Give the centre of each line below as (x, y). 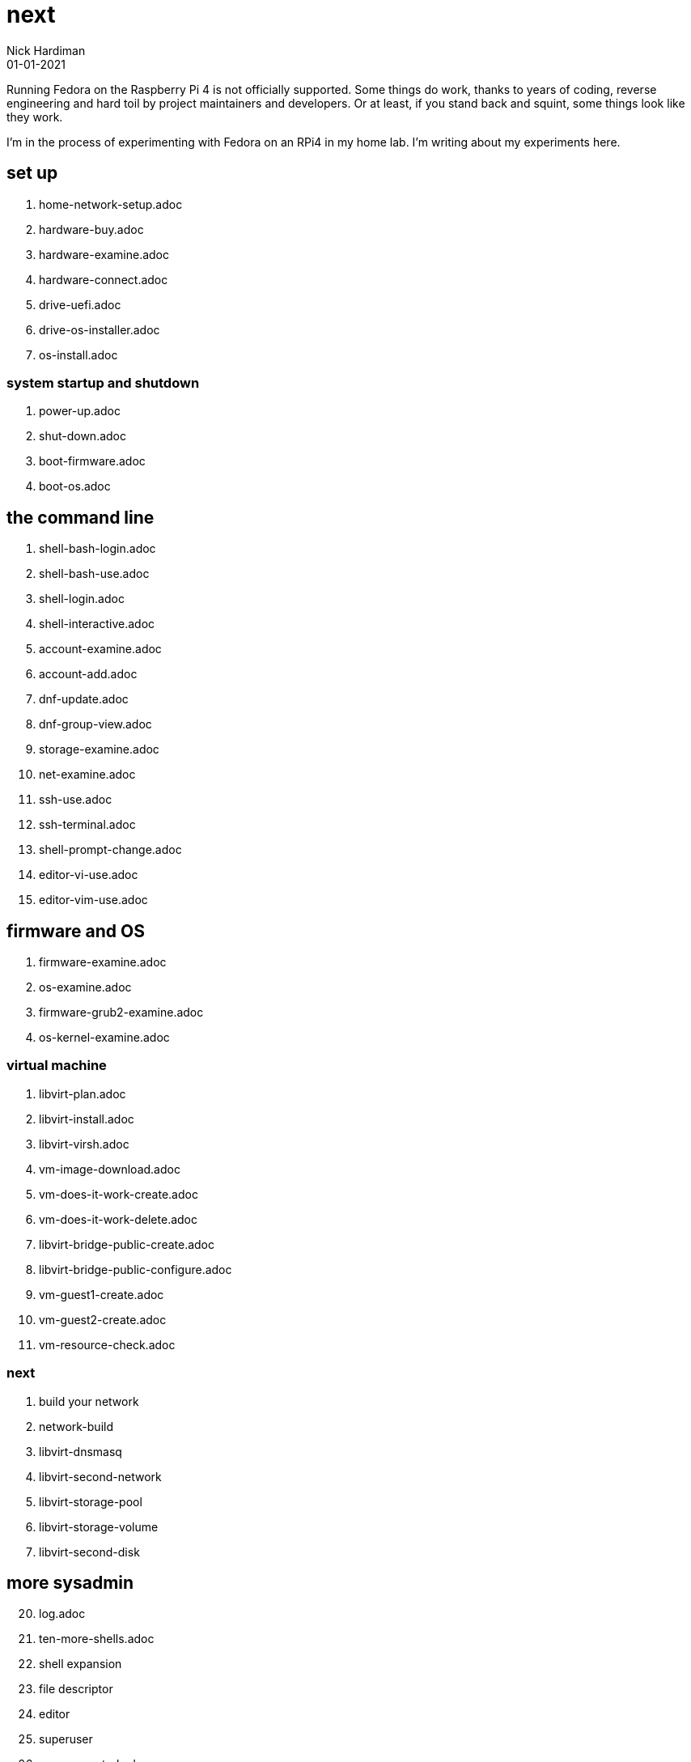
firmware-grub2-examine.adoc (121, 1013)
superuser (66, 1739)
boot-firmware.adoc (92, 461)
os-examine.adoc (85, 987)
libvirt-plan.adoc (83, 1093)
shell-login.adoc (82, 599)
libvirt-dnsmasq (81, 1451)
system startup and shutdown (103, 382)
